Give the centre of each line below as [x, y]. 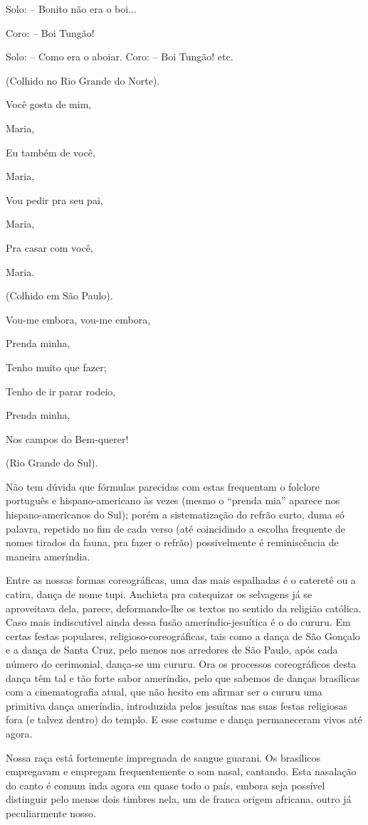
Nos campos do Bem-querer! [67, 438]
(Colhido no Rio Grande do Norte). [83, 80]
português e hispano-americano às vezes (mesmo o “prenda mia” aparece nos [173, 500]
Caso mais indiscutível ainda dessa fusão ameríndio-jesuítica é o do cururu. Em [178, 622]
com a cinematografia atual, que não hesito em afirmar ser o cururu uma [164, 692]
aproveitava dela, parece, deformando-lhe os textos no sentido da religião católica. [184, 608]
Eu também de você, [51, 152]
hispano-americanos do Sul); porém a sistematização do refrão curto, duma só [175, 515]
